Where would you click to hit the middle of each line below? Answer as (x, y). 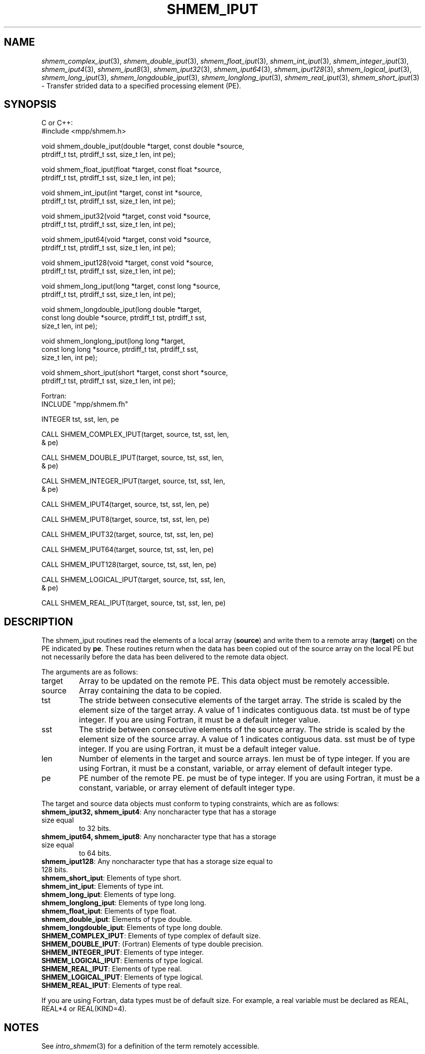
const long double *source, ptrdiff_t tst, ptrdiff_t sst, (124, 318)
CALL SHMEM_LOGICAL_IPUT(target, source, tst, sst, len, (133, 580)
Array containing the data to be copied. (150, 691)
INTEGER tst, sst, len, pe (80, 419)
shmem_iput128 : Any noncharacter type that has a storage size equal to (157, 862)
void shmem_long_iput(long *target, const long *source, (131, 286)
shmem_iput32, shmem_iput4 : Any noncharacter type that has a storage (159, 812)
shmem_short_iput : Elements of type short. (111, 878)
